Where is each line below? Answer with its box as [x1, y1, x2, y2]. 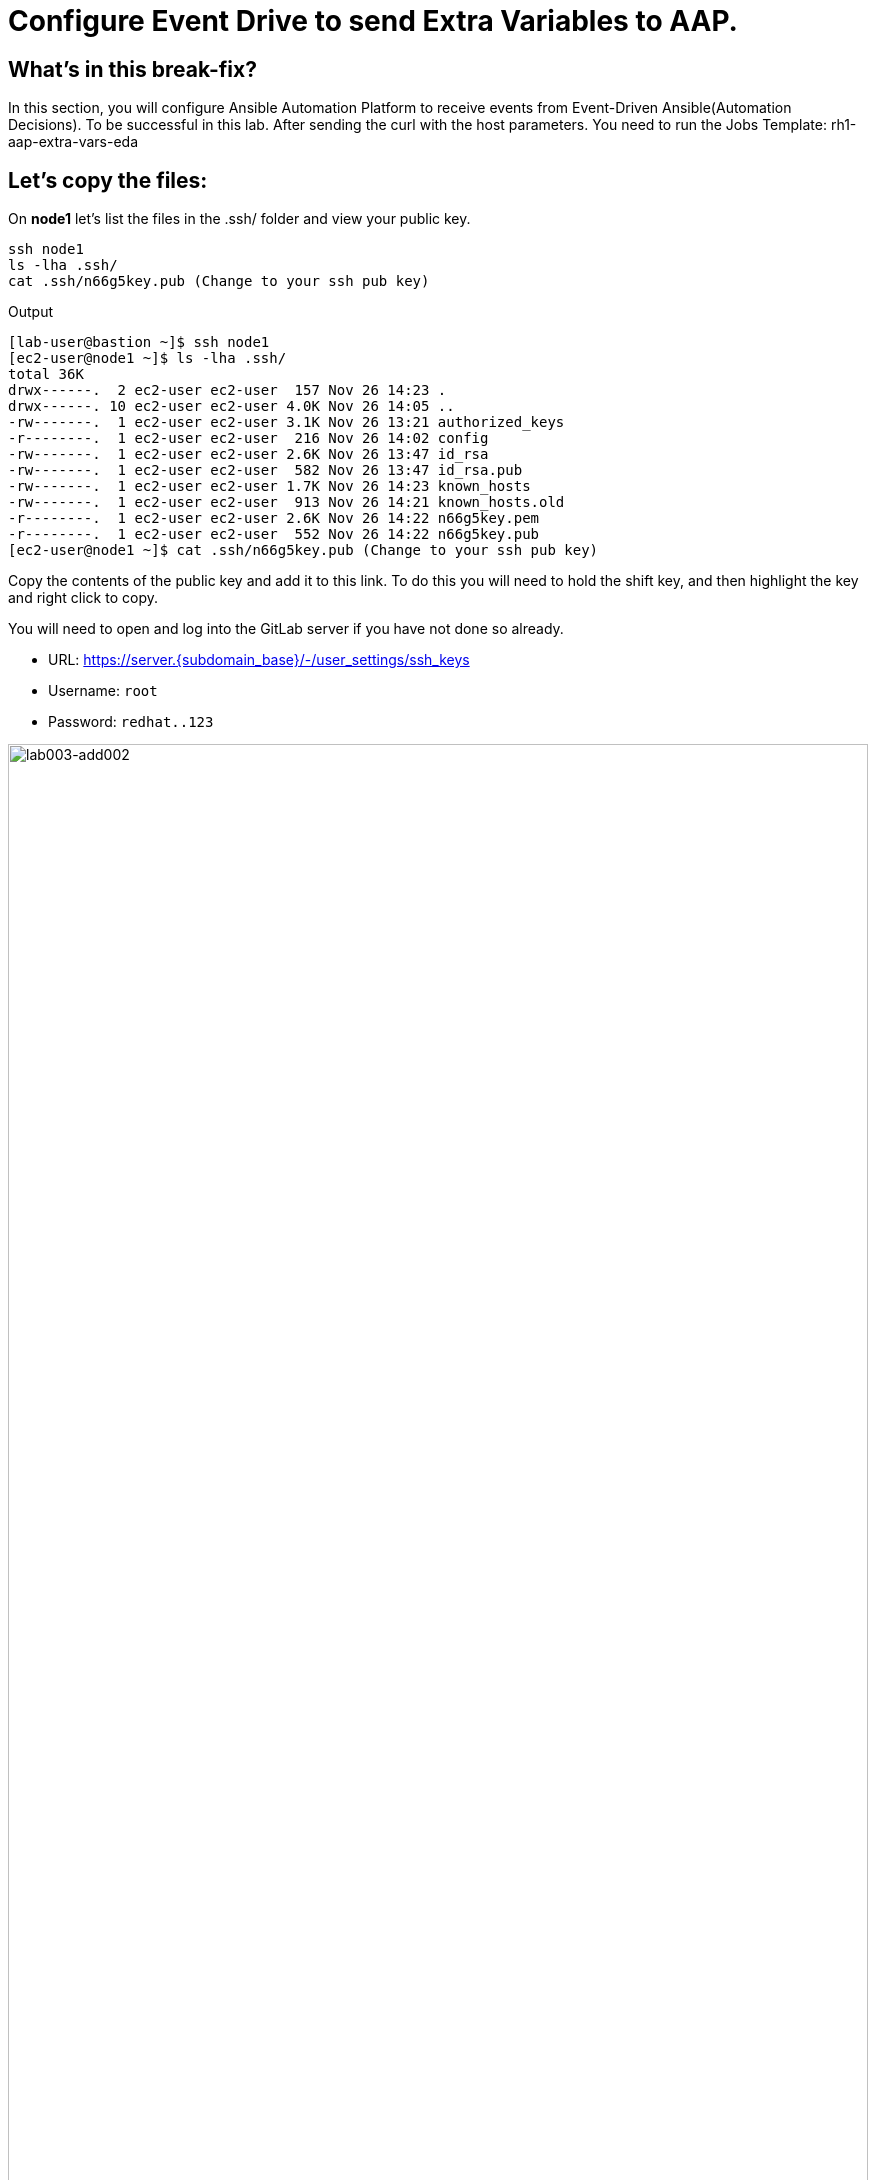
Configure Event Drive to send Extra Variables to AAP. [8, 4, 738, 38]
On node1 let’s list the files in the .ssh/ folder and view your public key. [8, 210, 471, 228]
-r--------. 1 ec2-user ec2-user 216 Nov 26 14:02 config [8, 430, 489, 447]
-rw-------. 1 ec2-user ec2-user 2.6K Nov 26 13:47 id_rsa [8, 446, 489, 463]
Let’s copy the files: [8, 167, 208, 193]
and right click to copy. [8, 589, 158, 607]
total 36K [8, 366, 84, 383]
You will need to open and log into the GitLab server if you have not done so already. [8, 620, 564, 638]
